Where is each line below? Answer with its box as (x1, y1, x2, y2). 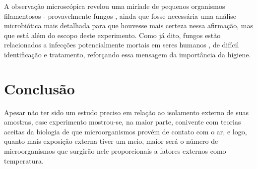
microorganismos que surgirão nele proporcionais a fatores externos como (4, 146, 226, 156)
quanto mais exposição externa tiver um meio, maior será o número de (4, 136, 218, 146)
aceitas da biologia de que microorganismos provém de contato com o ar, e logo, (4, 126, 247, 136)
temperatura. (4, 155, 44, 166)
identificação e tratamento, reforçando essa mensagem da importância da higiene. (4, 49, 251, 59)
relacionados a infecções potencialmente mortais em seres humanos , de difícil (4, 40, 239, 50)
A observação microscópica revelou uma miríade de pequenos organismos (4, 1, 225, 11)
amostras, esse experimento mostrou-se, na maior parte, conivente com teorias (4, 117, 241, 127)
